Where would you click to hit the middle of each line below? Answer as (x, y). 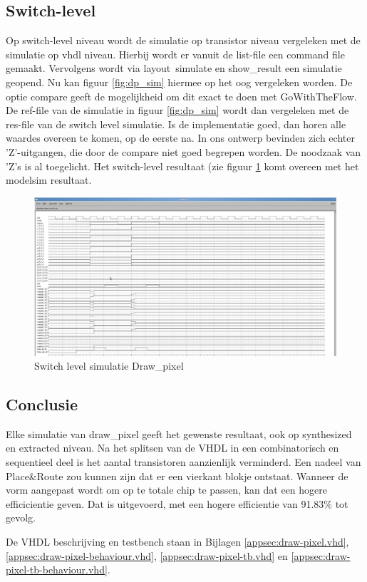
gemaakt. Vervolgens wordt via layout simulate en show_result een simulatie (174, 68)
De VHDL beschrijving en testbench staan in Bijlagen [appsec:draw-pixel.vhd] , (177, 542)
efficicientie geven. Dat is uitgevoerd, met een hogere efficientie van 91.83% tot (177, 503)
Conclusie (42, 404)
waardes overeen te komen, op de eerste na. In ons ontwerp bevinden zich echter (180, 138)
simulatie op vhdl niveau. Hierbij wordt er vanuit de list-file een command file (175, 54)
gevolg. (21, 518)
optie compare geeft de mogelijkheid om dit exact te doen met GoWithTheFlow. (181, 96)
